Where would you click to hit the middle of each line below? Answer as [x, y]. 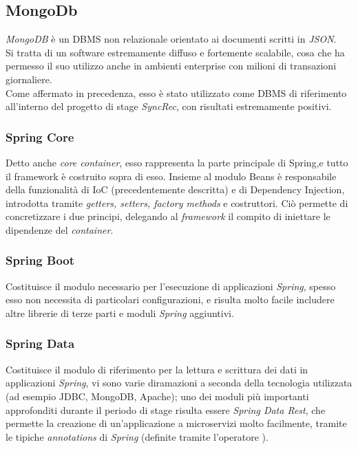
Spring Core [40, 136]
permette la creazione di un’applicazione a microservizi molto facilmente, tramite [176, 423]
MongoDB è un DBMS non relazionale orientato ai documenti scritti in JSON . [171, 39]
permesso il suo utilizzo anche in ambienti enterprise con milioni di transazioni [171, 66]
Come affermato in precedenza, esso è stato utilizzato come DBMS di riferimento [176, 92]
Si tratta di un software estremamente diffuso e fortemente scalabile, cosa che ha [175, 52]
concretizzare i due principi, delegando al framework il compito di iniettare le [168, 216]
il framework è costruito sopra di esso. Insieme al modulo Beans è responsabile [171, 176]
